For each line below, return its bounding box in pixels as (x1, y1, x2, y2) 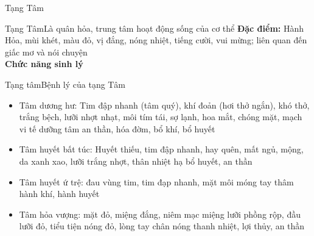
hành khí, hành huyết (19, 187, 100, 200)
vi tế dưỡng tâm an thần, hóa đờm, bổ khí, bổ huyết (19, 122, 215, 135)
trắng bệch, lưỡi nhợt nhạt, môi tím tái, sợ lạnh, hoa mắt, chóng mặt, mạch (19, 110, 302, 123)
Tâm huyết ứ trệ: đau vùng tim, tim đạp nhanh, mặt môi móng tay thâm (19, 175, 294, 188)
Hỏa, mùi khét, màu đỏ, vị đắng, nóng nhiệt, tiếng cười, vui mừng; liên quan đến (5, 34, 307, 46)
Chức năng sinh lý (5, 57, 83, 70)
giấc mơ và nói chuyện (5, 45, 88, 58)
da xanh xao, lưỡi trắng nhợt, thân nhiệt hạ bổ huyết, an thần (19, 154, 253, 167)
